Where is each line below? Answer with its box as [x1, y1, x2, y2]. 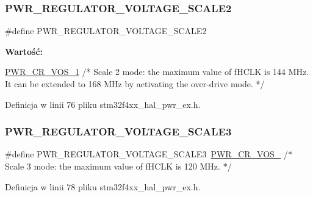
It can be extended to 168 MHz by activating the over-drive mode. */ [5, 77, 265, 90]
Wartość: [5, 45, 43, 57]
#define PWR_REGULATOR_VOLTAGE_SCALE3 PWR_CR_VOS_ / [5, 148, 289, 160]
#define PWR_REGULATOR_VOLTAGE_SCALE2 [5, 24, 207, 37]
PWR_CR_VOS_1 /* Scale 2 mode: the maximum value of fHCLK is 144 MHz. [5, 65, 309, 78]
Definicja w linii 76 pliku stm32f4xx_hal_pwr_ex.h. [5, 98, 201, 110]
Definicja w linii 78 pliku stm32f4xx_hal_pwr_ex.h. [5, 180, 201, 193]
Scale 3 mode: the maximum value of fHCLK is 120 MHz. [5, 160, 220, 172]
